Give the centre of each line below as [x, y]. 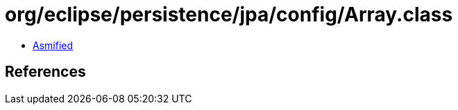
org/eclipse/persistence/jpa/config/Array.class [229, 15]
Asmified [53, 45]
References [45, 72]
